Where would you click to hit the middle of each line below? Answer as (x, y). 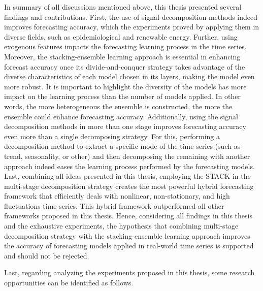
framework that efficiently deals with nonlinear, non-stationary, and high (117, 196)
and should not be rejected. (47, 255)
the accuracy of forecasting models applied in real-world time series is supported (129, 246)
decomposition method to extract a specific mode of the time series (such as (122, 146)
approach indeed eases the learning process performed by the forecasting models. (129, 166)
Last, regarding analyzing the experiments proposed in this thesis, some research (129, 272)
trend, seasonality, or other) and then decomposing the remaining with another (127, 156)
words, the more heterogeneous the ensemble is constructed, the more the (118, 106)
